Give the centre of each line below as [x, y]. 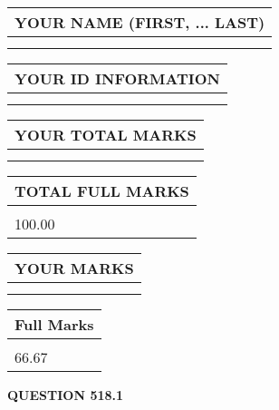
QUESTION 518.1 [66, 395]
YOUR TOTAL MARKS [106, 135]
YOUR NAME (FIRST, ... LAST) [140, 22]
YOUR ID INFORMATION [117, 78]
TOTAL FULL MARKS [102, 191]
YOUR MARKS [74, 268]
